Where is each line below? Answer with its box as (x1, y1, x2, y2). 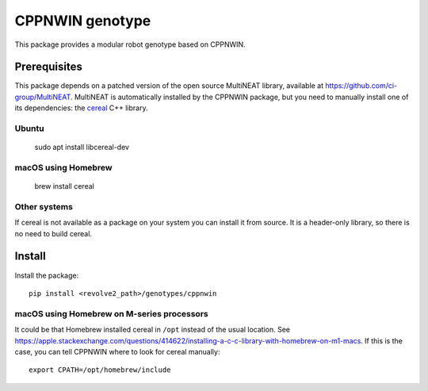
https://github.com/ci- (325, 81, 398, 90)
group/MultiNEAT (14, 92, 71, 102)
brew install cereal (34, 182, 94, 191)
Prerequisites (14, 60, 82, 74)
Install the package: (14, 270, 79, 280)
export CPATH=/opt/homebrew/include (29, 366, 171, 374)
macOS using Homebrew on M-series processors (14, 308, 209, 319)
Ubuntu (14, 123, 44, 134)
